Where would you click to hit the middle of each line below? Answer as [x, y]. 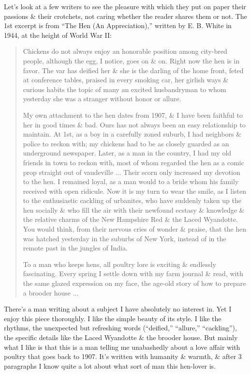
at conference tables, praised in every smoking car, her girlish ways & [126, 80]
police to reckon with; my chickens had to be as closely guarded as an [126, 143]
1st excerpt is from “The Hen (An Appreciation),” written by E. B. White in [118, 25]
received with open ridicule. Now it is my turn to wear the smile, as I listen [135, 191]
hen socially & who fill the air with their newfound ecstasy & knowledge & [134, 210]
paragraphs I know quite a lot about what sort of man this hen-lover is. [110, 366]
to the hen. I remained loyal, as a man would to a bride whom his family [131, 181]
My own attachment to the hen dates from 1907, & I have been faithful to [133, 115]
